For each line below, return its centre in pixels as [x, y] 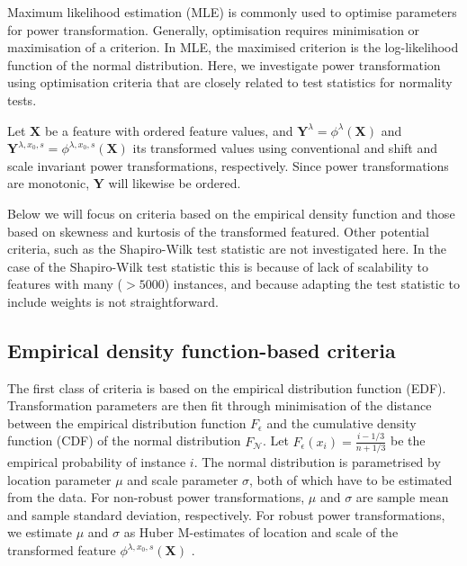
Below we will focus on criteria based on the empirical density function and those [231, 213]
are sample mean [402, 497]
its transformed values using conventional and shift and [285, 148]
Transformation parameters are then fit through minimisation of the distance [220, 405]
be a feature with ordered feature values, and [169, 130]
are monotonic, [49, 183]
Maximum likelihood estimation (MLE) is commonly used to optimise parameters [232, 12]
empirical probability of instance [97, 462]
